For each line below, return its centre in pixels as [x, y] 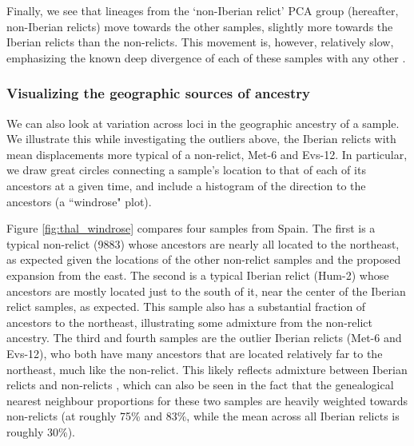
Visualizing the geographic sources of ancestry [158, 93]
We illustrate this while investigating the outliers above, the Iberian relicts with [201, 139]
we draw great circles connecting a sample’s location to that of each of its [186, 170]
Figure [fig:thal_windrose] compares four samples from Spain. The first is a [191, 228]
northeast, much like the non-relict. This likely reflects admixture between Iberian [207, 369]
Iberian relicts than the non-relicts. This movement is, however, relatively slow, [200, 42]
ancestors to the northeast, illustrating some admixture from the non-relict [189, 322]
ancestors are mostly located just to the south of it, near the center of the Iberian [206, 291]
